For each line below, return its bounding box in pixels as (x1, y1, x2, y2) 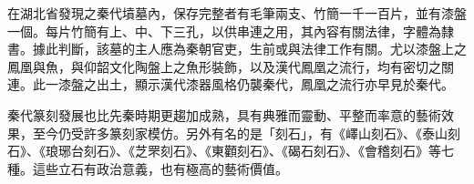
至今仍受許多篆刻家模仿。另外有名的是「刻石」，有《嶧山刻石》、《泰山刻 (32, 123, 460, 142)
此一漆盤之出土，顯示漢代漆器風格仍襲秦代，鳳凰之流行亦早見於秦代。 (32, 75, 454, 94)
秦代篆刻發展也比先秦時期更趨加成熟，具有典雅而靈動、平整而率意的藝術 (7, 105, 441, 124)
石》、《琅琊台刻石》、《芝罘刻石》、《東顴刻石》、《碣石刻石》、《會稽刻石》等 (7, 141, 441, 160)
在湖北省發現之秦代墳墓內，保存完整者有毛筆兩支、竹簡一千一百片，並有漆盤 (7, 4, 467, 22)
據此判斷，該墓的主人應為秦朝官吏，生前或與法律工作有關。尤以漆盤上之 (32, 39, 467, 58)
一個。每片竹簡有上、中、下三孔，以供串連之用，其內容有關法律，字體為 (7, 21, 441, 40)
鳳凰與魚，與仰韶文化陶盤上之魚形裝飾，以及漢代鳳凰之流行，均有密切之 (7, 56, 441, 76)
